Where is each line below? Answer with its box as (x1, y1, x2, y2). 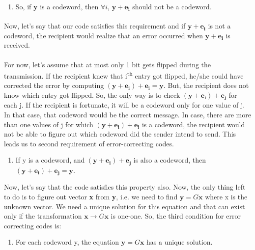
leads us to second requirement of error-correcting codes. (4, 138, 174, 148)
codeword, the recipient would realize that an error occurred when (4, 30, 203, 40)
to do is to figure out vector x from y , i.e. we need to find (4, 191, 178, 201)
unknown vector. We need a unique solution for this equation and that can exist (4, 201, 245, 211)
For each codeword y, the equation (15, 237, 119, 247)
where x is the (205, 191, 248, 201)
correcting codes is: (4, 220, 61, 230)
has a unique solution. (146, 237, 213, 247)
